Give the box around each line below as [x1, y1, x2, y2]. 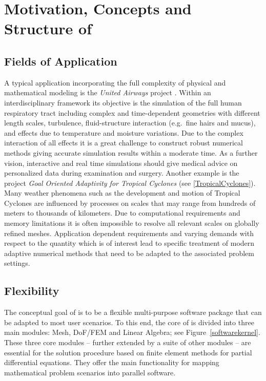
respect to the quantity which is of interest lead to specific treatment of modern [4, 238, 255, 248]
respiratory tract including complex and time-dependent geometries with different [4, 107, 260, 118]
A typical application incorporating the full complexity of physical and [4, 77, 226, 88]
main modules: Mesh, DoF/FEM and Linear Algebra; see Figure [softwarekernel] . [4, 327, 260, 337]
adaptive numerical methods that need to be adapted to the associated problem [4, 247, 254, 258]
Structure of [4, 18, 92, 39]
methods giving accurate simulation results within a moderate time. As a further [4, 147, 258, 158]
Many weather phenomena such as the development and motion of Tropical [4, 187, 240, 198]
